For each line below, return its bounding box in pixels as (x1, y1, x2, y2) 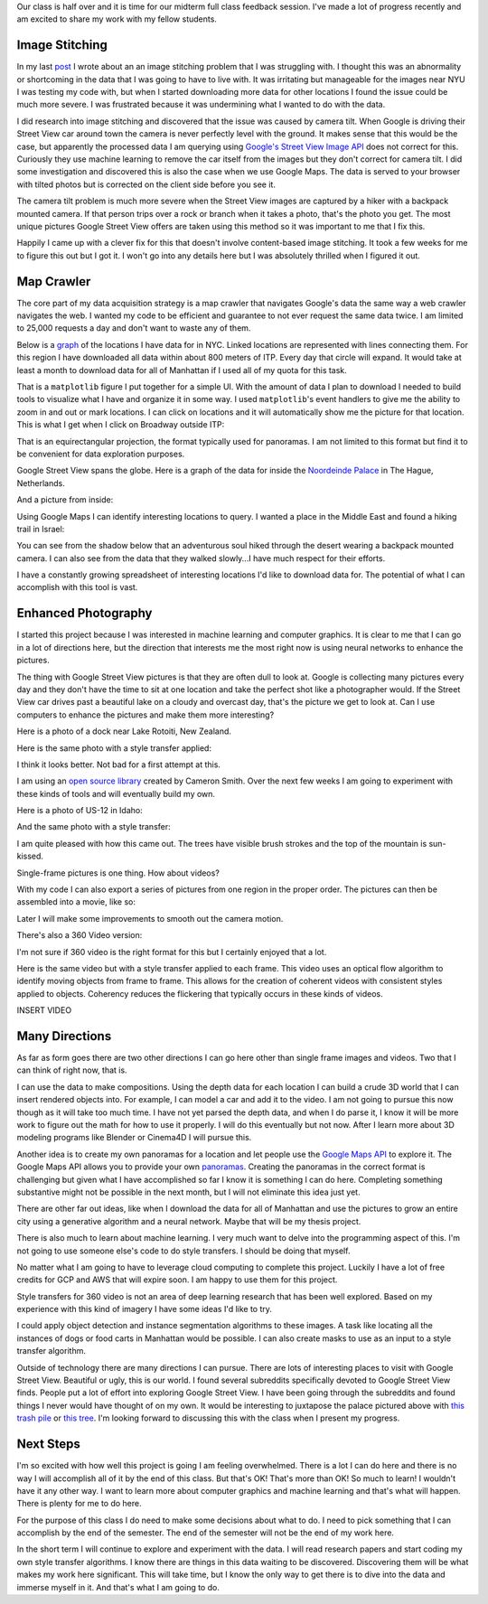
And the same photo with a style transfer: (16, 821, 171, 832)
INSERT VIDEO (16, 1005, 72, 1016)
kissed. (16, 850, 44, 862)
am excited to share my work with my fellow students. (16, 14, 217, 24)
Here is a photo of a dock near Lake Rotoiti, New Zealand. (16, 726, 232, 736)
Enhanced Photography (16, 605, 153, 621)
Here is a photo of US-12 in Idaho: (16, 805, 144, 816)
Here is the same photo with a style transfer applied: (16, 742, 212, 754)
